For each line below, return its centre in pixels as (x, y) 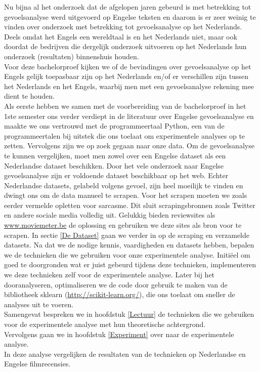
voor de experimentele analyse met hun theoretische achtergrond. (105, 324)
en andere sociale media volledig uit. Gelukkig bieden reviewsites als (110, 215)
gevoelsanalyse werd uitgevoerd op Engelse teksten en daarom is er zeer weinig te (130, 16)
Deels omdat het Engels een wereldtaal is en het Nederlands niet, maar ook (121, 36)
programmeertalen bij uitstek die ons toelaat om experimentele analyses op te (125, 135)
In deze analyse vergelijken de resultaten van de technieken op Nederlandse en (125, 354)
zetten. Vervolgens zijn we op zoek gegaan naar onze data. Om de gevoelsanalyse (129, 146)
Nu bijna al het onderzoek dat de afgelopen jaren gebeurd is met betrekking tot (128, 7)
